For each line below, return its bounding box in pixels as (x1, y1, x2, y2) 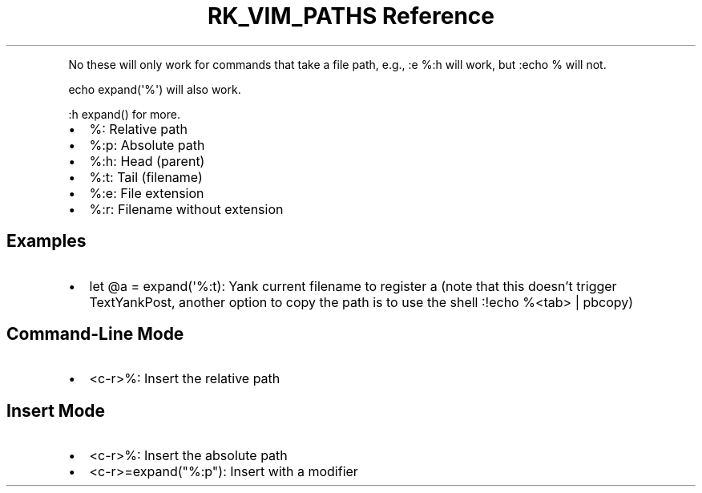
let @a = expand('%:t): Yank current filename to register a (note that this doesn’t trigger (89, 277, 617, 294)
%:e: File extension (89, 184, 204, 201)
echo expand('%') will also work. (68, 82, 241, 96)
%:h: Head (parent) (89, 152, 205, 169)
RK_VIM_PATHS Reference (207, 2, 494, 30)
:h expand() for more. (68, 107, 180, 121)
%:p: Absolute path (89, 136, 205, 153)
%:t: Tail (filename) (89, 168, 203, 185)
